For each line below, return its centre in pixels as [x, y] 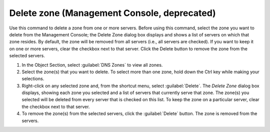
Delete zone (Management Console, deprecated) [112, 13]
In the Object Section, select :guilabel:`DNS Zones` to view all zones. [92, 65]
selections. [33, 79]
